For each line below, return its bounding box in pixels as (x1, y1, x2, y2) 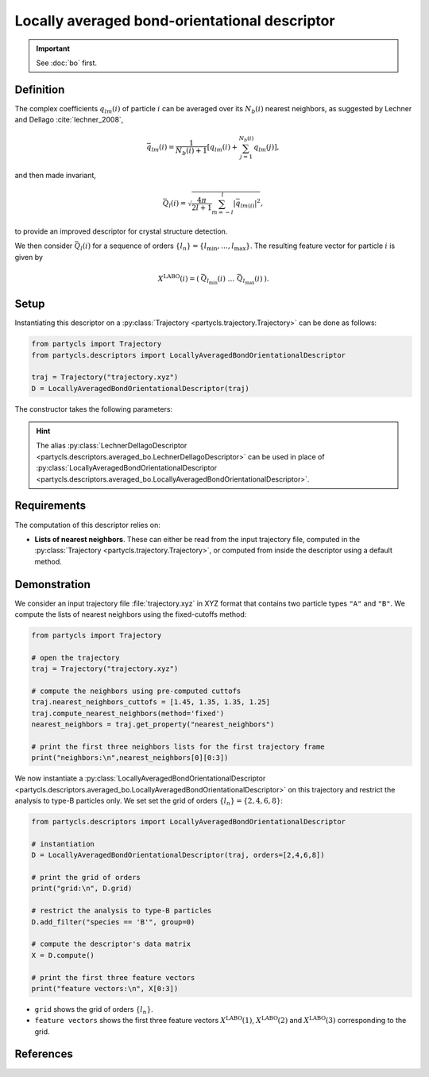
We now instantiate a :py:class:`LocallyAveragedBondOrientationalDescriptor (14, 773, 266, 783)
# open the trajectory (31, 653, 120, 662)
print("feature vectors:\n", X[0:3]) (31, 984, 179, 993)
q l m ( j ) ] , (253, 143, 280, 154)
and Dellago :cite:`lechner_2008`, (14, 115, 124, 125)
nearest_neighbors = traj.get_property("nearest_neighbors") (31, 720, 275, 729)
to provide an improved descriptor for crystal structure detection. (14, 227, 228, 236)
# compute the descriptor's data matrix (31, 939, 191, 949)
